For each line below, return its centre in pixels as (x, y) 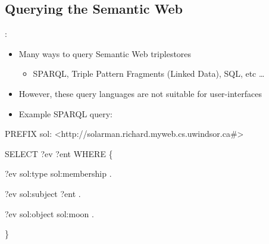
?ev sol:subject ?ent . (43, 193)
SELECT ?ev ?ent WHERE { (59, 153)
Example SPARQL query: (65, 113)
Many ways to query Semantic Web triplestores (105, 53)
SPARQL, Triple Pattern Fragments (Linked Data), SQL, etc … (149, 73)
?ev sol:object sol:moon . (49, 213)
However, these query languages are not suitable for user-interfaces (140, 93)
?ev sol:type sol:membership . (58, 173)
